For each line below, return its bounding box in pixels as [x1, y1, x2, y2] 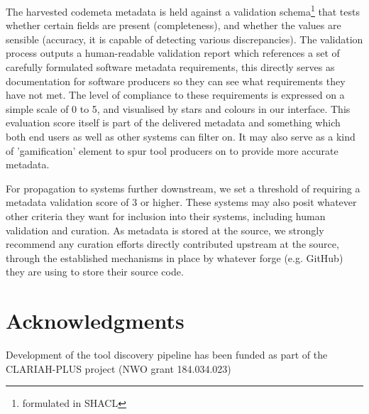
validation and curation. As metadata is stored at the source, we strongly [6, 222, 324, 237]
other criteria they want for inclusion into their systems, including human [6, 208, 326, 223]
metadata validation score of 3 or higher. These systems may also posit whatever [6, 195, 357, 209]
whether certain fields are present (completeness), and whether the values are [6, 18, 341, 33]
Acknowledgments [6, 306, 184, 335]
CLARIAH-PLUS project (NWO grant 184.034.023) [6, 361, 231, 376]
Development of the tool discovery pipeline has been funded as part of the [6, 347, 328, 362]
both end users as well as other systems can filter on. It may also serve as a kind [6, 129, 356, 143]
